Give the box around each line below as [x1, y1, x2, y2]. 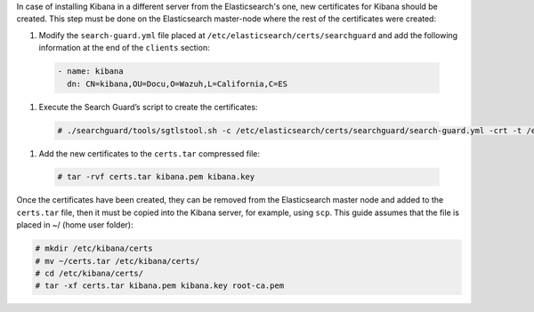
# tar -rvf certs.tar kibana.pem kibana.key [57, 172, 255, 182]
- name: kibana [57, 67, 124, 76]
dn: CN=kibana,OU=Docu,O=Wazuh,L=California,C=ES [67, 78, 288, 89]
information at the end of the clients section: [38, 43, 210, 53]
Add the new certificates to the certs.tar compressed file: [38, 148, 260, 159]
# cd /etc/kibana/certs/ [35, 268, 144, 279]
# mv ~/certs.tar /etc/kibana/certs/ [35, 256, 200, 266]
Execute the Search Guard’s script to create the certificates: [38, 101, 258, 112]
